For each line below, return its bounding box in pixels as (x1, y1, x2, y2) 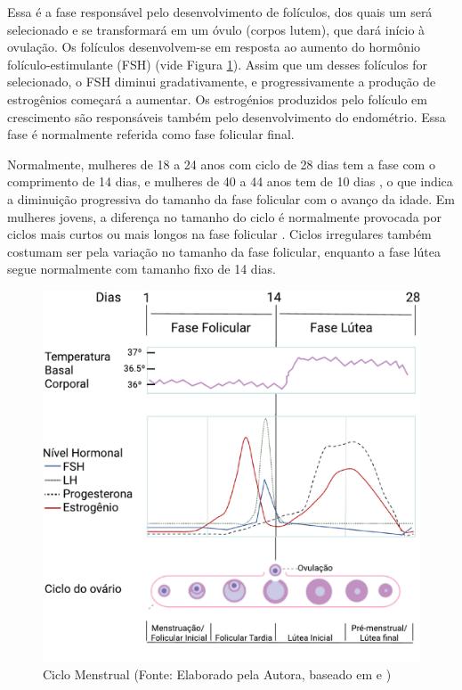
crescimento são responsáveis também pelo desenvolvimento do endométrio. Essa (7, 107, 446, 126)
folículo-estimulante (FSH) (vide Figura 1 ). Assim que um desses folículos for (7, 54, 427, 73)
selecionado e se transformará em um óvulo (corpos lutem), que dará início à (7, 20, 426, 38)
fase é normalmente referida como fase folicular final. (7, 125, 295, 144)
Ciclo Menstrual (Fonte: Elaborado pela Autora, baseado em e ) (43, 665, 392, 684)
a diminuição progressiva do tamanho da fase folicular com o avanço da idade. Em (7, 189, 455, 208)
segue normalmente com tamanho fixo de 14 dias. (7, 259, 276, 278)
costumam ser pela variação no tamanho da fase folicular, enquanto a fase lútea (7, 242, 441, 260)
